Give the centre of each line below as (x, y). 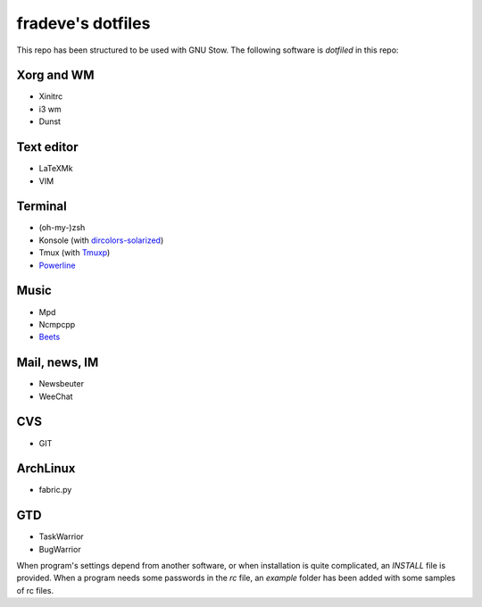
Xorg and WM (55, 75)
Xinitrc (51, 96)
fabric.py (55, 490)
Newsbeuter (62, 384)
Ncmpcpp (57, 324)
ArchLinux (46, 469)
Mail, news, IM (58, 363)
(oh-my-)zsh (62, 228)
